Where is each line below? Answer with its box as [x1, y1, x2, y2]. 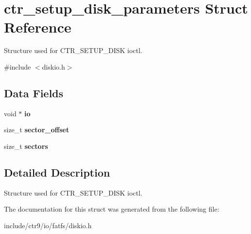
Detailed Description [4, 164, 110, 180]
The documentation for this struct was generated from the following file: [4, 204, 219, 214]
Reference [4, 17, 72, 37]
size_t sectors [4, 141, 48, 151]
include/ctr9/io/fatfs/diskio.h [4, 220, 92, 230]
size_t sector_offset [4, 125, 69, 135]
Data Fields [4, 85, 64, 100]
